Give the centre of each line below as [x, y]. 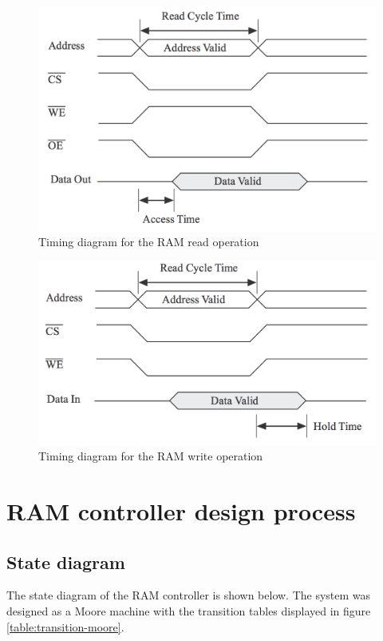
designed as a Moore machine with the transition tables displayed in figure [189, 611]
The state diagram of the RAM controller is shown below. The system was [189, 595]
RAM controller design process [181, 511]
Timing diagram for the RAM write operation [151, 456]
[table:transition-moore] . [65, 626]
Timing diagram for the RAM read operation [149, 242]
